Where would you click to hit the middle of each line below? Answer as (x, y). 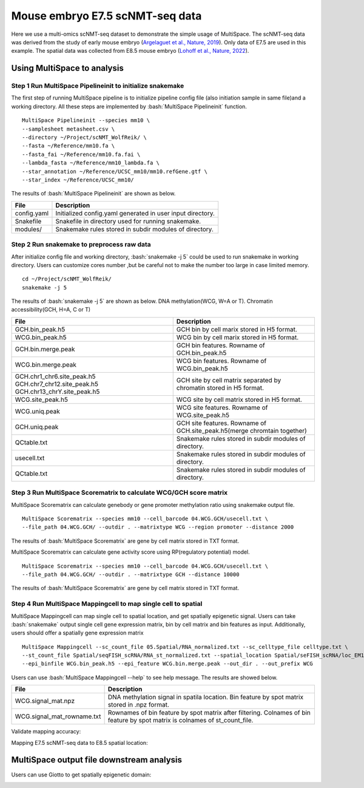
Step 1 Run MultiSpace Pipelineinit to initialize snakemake (98, 86)
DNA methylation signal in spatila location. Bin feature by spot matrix (205, 697)
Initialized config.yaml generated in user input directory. (135, 213)
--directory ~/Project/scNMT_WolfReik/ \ (84, 138)
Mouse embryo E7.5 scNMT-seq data (106, 16)
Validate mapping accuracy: (46, 732)
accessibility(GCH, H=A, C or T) (51, 310)
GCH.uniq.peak (37, 427)
